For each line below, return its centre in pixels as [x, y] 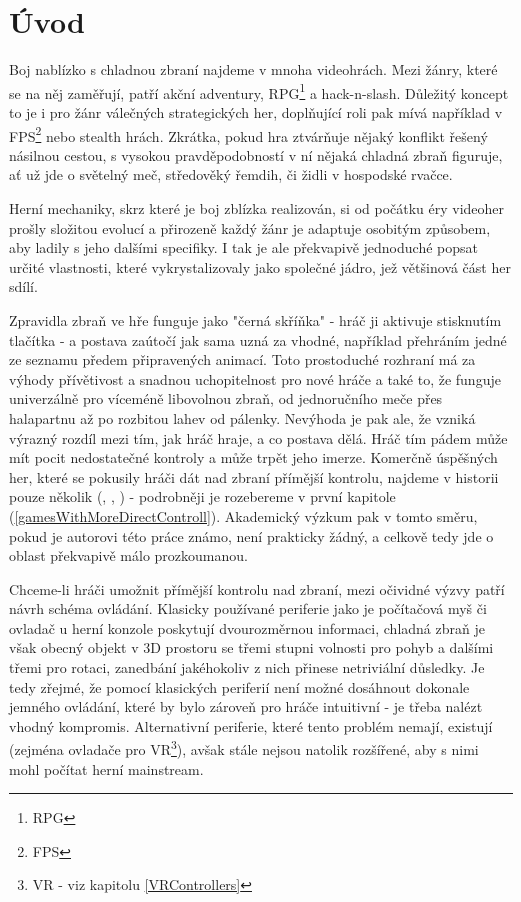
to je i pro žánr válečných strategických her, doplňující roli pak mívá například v [256, 111]
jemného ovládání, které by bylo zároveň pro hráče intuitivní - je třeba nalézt [246, 706]
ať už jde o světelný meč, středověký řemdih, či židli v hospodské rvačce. [231, 174]
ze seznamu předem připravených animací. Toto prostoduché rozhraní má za [242, 359]
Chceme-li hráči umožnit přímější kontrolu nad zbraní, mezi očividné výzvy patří [257, 588]
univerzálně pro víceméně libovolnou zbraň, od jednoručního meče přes [226, 398]
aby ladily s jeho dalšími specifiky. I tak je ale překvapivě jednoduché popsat [243, 247]
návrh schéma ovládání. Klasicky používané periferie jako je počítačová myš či [248, 608]
